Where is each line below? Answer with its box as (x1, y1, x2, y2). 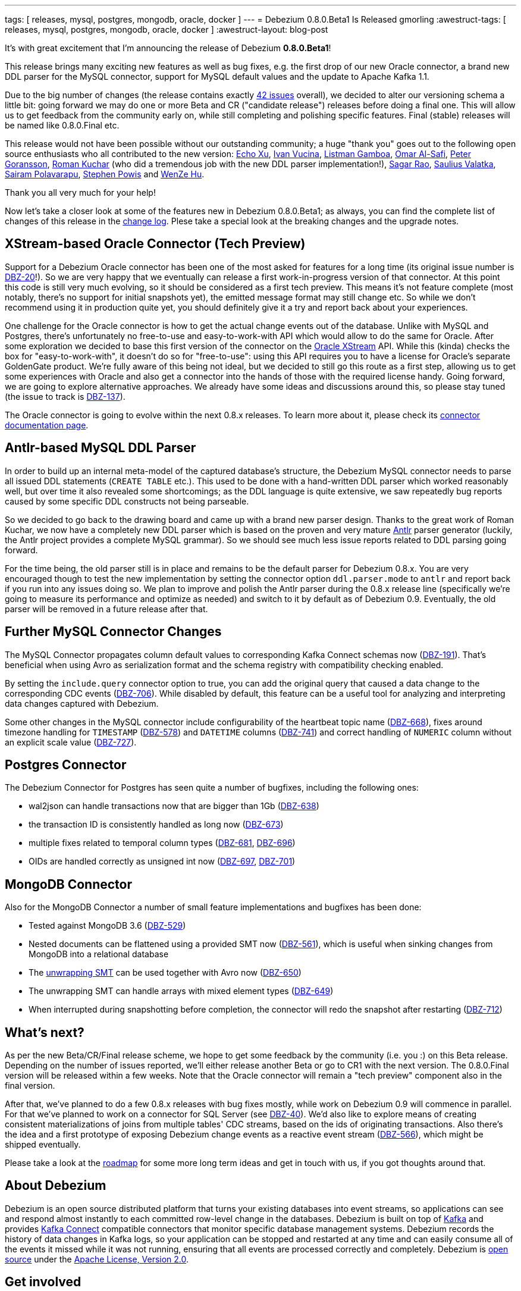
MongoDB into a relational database (29, 949, 169, 960)
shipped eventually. (5, 1139, 81, 1150)
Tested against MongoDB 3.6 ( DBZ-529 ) (29, 920, 186, 931)
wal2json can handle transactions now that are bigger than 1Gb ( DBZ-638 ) (29, 801, 319, 811)
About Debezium (5, 1178, 106, 1193)
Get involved (5, 1274, 81, 1290)
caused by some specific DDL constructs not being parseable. (5, 496, 249, 506)
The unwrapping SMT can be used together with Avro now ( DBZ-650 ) (29, 967, 302, 978)
